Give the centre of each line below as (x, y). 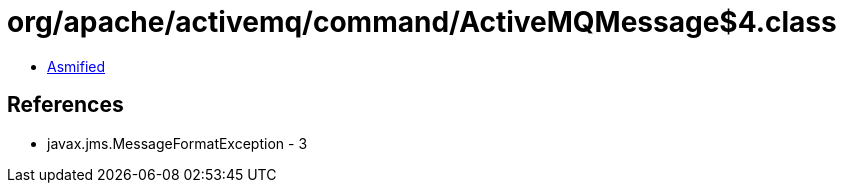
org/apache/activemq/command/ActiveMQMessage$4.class (422, 22)
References (65, 105)
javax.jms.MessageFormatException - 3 (177, 143)
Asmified (76, 66)
